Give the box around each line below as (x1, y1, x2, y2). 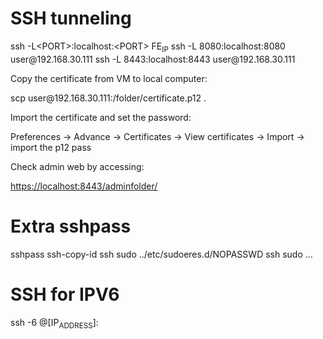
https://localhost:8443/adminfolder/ (10, 180, 158, 192)
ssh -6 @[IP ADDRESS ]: (10, 316, 99, 331)
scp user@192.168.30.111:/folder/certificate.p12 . (10, 92, 207, 104)
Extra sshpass (10, 215, 132, 237)
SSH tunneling (10, 7, 132, 30)
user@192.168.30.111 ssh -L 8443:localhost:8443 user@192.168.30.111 (10, 53, 296, 65)
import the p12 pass (10, 141, 92, 153)
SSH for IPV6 (10, 283, 120, 306)
